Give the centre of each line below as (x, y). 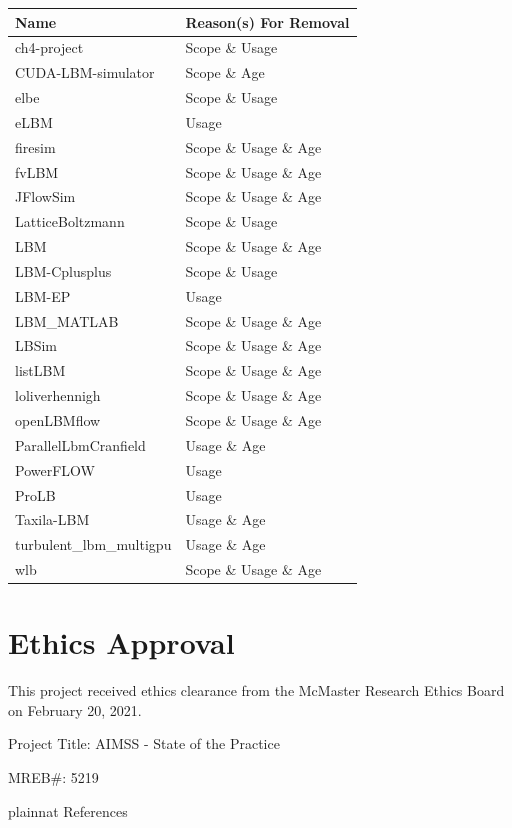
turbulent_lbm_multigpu (93, 544)
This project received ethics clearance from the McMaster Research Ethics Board (256, 690)
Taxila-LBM (52, 519)
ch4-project (49, 47)
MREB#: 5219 (53, 777)
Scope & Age (225, 72)
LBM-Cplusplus (63, 270)
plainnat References (68, 810)
